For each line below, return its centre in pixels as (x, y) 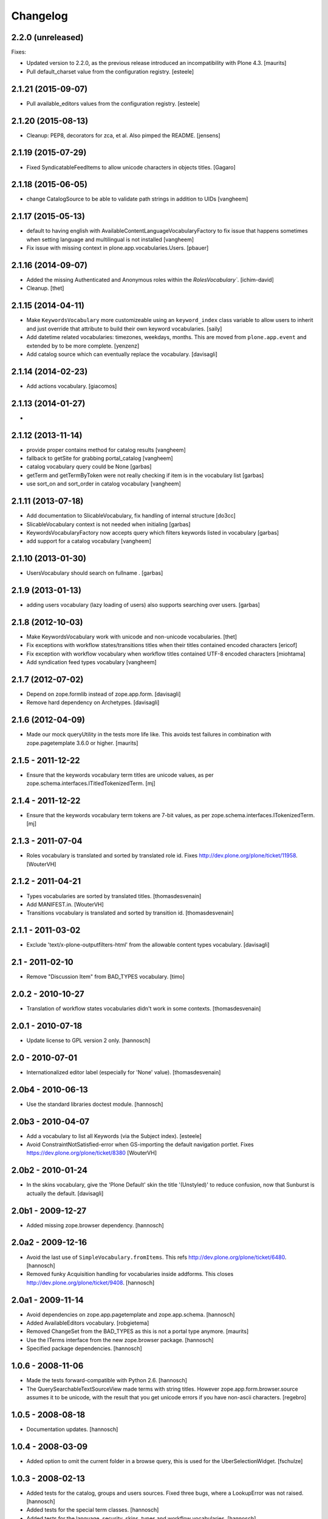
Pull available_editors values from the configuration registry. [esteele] (113, 103)
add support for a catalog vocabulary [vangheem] (89, 541)
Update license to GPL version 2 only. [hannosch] (88, 1040)
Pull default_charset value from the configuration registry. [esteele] (110, 71)
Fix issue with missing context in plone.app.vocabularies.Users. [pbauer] (118, 248)
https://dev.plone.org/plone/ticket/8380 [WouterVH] (92, 1153)
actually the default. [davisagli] (65, 1193)
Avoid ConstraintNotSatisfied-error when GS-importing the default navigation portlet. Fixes (140, 1145)
